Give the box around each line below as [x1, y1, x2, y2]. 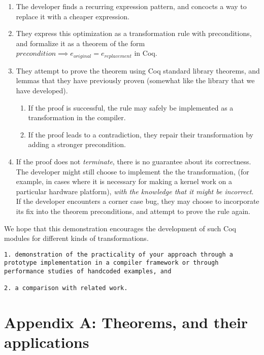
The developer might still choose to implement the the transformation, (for [16, 166, 249, 176]
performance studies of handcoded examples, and [4, 268, 172, 275]
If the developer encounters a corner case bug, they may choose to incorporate [16, 196, 259, 206]
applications [4, 332, 89, 352]
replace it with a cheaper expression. [16, 11, 129, 21]
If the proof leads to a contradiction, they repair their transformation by [28, 129, 254, 139]
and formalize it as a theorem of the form [16, 38, 145, 48]
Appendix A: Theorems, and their [4, 312, 248, 333]
